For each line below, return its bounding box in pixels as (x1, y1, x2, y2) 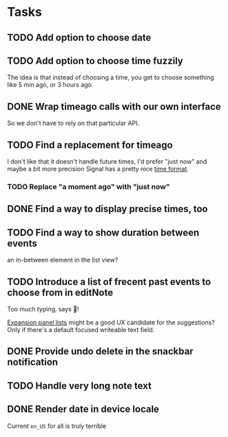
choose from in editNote (7, 287, 114, 298)
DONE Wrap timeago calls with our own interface (7, 101, 222, 113)
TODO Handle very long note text (7, 380, 152, 391)
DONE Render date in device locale (7, 403, 160, 415)
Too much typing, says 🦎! (7, 304, 79, 313)
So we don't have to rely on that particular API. (7, 119, 140, 128)
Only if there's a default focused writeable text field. (7, 325, 155, 333)
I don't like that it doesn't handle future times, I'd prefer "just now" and (7, 157, 207, 166)
